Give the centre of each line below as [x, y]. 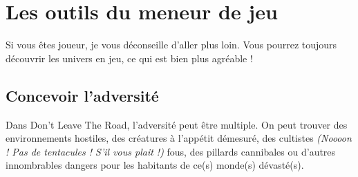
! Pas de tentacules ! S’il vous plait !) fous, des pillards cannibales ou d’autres [171, 151]
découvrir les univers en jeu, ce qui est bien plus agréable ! [129, 58]
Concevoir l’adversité [82, 95]
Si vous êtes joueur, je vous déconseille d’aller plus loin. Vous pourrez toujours [171, 45]
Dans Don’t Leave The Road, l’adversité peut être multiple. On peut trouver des [177, 124]
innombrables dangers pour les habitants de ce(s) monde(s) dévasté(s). [155, 165]
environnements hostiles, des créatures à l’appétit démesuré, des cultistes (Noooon [179, 138]
